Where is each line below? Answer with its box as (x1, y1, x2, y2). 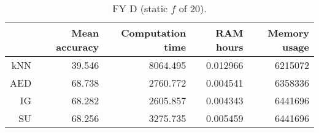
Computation (121, 26, 186, 40)
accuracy (56, 40, 99, 54)
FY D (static (112, 1, 168, 15)
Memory (267, 26, 309, 40)
